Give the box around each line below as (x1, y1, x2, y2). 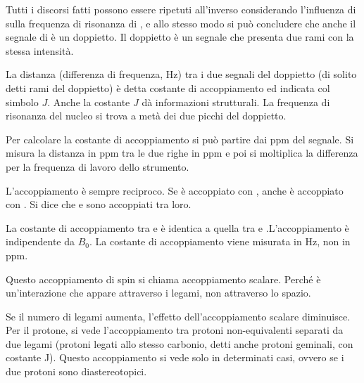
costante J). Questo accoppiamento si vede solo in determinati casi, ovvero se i (6, 350, 344, 365)
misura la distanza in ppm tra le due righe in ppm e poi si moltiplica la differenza (6, 145, 358, 160)
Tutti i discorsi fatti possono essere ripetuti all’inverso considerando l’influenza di (6, 2, 356, 16)
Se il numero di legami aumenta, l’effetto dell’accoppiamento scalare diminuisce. (6, 309, 351, 323)
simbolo (6, 94, 39, 109)
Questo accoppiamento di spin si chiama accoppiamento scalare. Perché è (6, 271, 321, 286)
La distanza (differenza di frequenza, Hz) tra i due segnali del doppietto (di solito (6, 67, 357, 82)
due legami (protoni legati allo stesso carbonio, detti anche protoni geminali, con (6, 336, 353, 351)
